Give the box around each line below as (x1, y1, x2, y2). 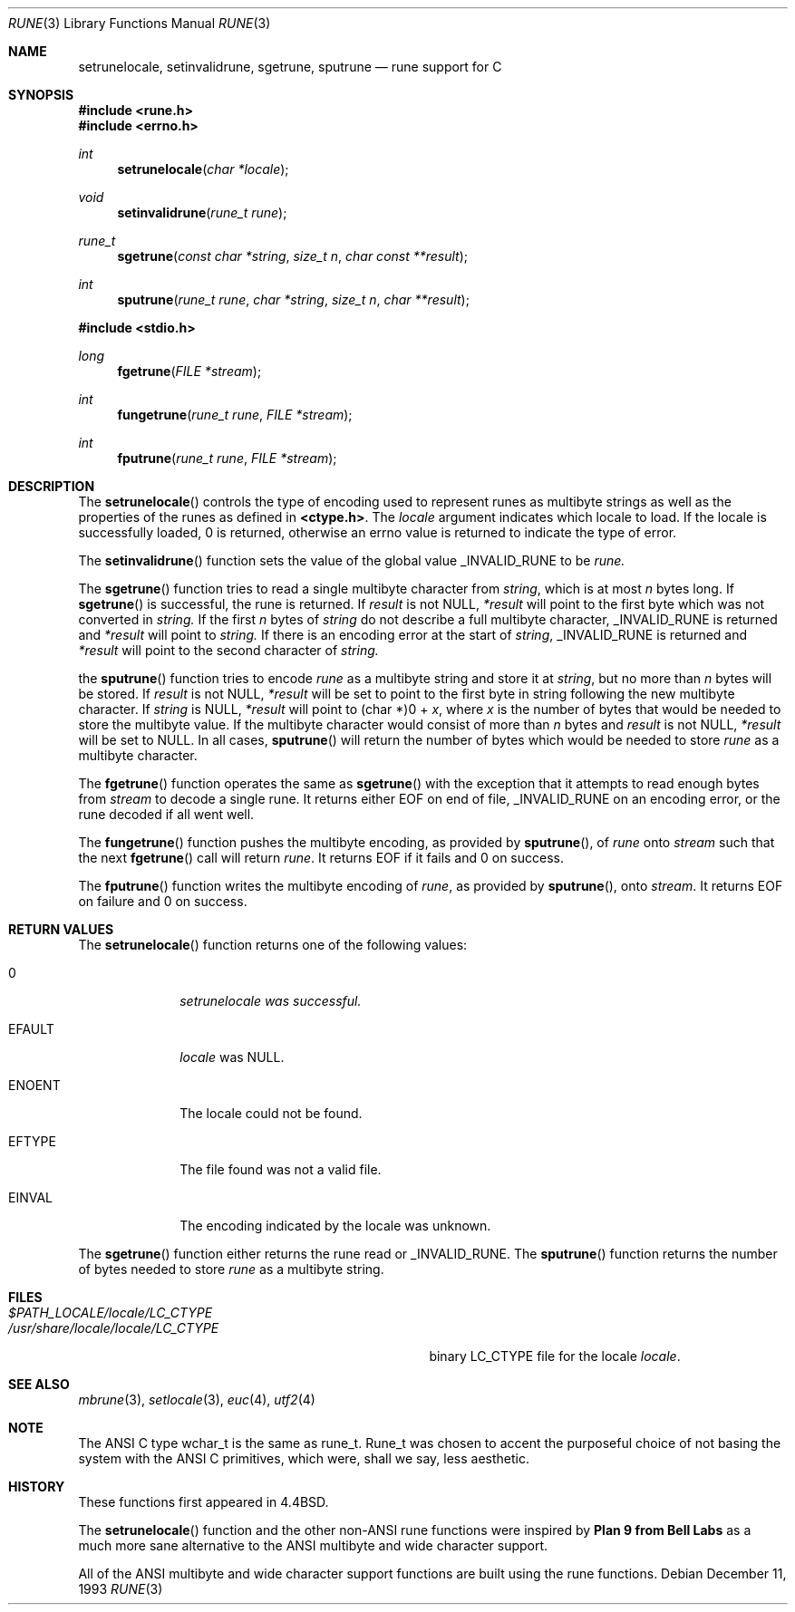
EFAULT (8, 1021, 54, 1037)
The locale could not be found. (179, 1105, 363, 1121)
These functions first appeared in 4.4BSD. (78, 1494, 329, 1510)
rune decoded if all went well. (78, 806, 255, 822)
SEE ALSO (8, 1376, 70, 1392)
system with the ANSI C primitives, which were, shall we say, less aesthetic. (78, 1451, 530, 1466)
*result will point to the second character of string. (78, 642, 379, 658)
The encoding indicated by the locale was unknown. (179, 1218, 491, 1233)
